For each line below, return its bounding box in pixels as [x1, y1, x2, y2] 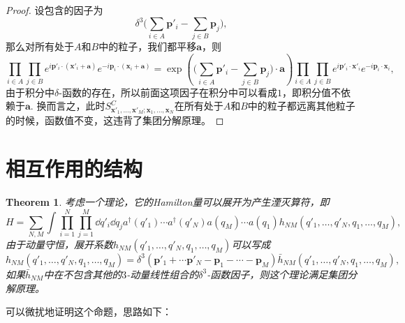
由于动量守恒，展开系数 [6, 236, 113, 251]
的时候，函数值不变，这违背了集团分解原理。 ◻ [6, 113, 224, 128]
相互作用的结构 [6, 154, 143, 183]
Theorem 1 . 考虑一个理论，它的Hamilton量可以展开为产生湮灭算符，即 [6, 195, 330, 209]
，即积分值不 [281, 84, 341, 99]
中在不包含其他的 [43, 266, 122, 281]
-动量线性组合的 [126, 266, 199, 281]
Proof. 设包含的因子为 [6, 3, 103, 17]
